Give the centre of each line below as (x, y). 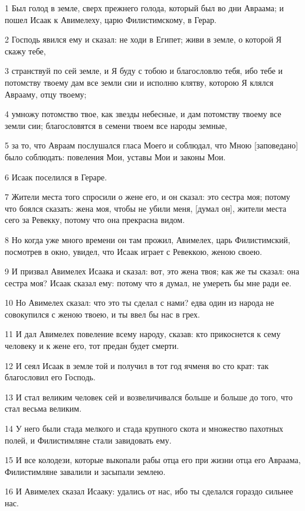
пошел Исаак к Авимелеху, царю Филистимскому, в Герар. (111, 19)
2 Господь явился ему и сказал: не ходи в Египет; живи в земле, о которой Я (143, 39)
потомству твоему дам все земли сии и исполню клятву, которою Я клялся (139, 82)
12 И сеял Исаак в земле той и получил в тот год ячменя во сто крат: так (137, 365)
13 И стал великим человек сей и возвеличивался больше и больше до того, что (149, 397)
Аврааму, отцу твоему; (46, 94)
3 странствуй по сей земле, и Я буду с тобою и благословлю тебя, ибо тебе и (144, 71)
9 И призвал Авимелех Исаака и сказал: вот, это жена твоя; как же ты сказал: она (152, 271)
